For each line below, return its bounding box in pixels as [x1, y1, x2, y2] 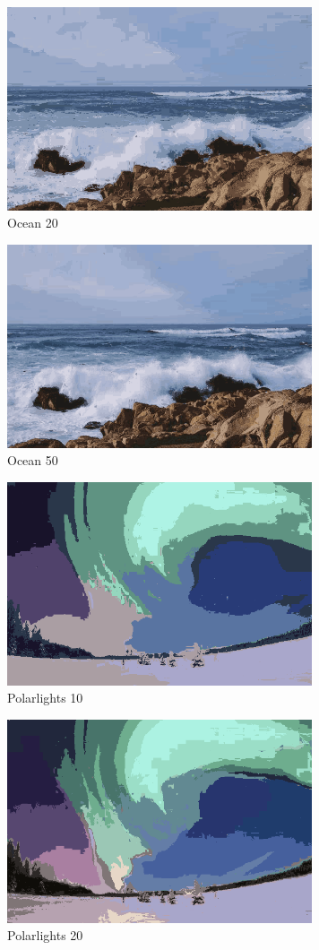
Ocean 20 [7, 213, 58, 232]
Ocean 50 [7, 451, 58, 470]
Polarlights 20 [7, 926, 83, 945]
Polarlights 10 [7, 688, 83, 707]
